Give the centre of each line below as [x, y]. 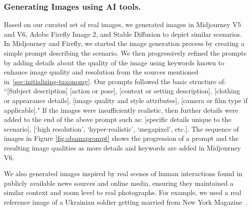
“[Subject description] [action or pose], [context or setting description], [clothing [122, 91]
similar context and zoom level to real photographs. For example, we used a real [123, 192]
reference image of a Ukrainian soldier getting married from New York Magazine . [126, 202]
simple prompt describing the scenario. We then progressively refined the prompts [125, 53]
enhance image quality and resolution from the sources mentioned [101, 72]
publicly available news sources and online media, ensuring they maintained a [119, 183]
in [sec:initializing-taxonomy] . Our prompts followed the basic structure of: [115, 81]
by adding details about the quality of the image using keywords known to [114, 62]
